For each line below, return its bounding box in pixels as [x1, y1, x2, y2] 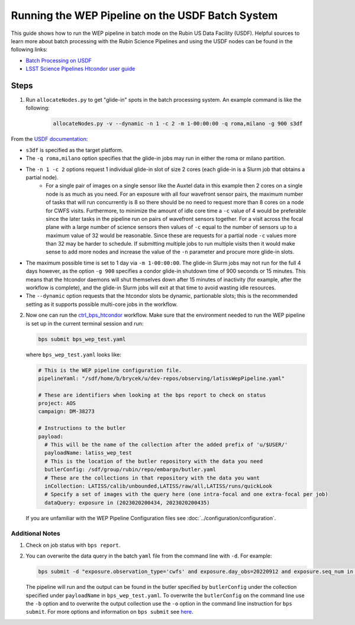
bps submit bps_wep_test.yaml [38, 336, 126, 343]
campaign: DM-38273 [38, 408, 95, 415]
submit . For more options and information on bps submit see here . [25, 608, 193, 616]
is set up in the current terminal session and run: [25, 320, 144, 327]
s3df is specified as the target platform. [25, 146, 124, 153]
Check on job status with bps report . [25, 542, 121, 549]
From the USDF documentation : [11, 136, 88, 143]
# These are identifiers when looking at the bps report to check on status [38, 391, 266, 398]
